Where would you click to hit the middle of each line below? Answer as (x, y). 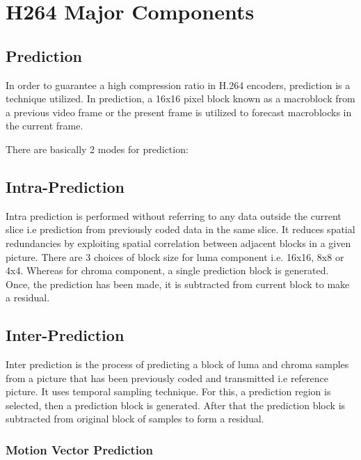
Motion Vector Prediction (79, 450)
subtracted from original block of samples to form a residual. (135, 419)
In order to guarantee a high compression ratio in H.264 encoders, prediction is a (178, 85)
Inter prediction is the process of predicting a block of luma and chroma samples (177, 364)
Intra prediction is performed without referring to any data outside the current (174, 215)
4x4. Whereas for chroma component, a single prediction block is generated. (167, 270)
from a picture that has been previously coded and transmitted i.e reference (167, 378)
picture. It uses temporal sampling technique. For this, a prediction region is (168, 391)
